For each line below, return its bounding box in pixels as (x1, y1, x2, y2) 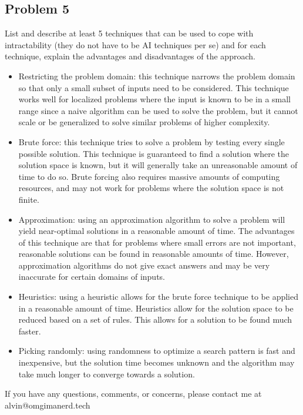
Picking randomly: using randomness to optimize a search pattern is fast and (18, 344, 295, 357)
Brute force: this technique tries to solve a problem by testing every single (18, 135, 285, 148)
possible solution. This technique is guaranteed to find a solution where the (18, 147, 289, 159)
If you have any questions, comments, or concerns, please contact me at (5, 387, 262, 400)
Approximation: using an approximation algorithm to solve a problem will (18, 213, 285, 225)
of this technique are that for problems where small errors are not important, (18, 236, 296, 248)
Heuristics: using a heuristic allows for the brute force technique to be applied (18, 290, 298, 303)
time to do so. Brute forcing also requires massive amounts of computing (18, 170, 280, 182)
